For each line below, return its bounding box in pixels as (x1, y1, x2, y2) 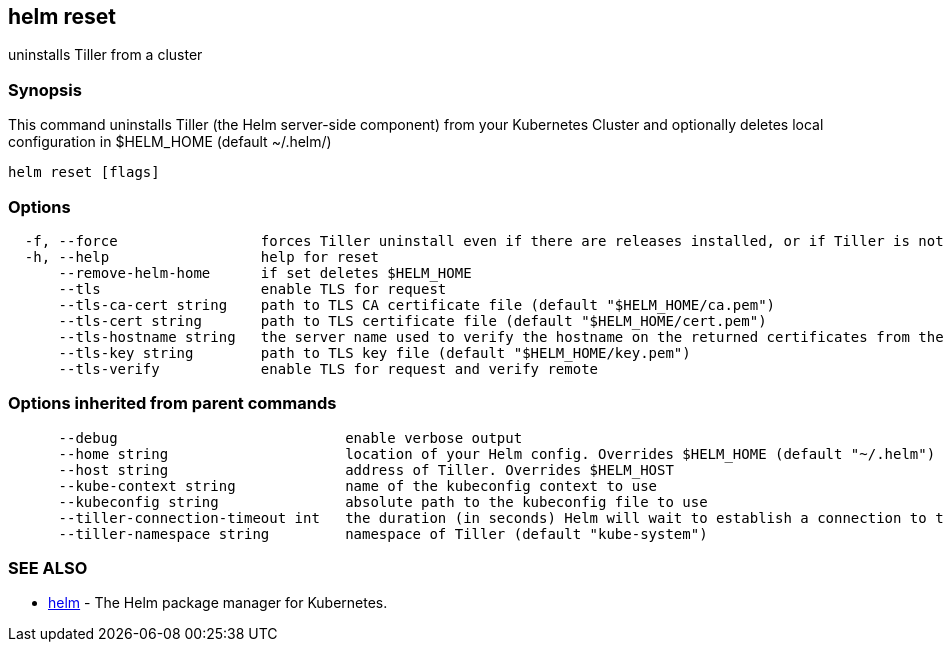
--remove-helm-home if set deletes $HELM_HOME (58, 264, 472, 281)
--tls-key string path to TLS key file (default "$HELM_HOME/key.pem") (58, 344, 691, 361)
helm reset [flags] (8, 164, 160, 181)
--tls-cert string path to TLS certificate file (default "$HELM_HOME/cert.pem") (58, 312, 767, 329)
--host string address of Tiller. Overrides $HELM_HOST (58, 461, 674, 478)
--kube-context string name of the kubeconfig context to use (58, 477, 658, 494)
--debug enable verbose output (58, 429, 523, 446)
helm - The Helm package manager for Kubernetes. (48, 594, 388, 612)
